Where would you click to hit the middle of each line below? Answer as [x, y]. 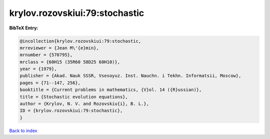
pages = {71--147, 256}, [50, 83]
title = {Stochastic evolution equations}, [74, 97]
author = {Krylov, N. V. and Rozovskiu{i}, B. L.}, [84, 104]
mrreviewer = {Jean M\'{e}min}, [59, 48]
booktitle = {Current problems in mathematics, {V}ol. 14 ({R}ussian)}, [111, 90]
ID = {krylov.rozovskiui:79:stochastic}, [71, 111]
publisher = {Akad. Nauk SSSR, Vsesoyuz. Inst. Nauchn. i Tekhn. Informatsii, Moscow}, [130, 76]
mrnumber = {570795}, [46, 55]
